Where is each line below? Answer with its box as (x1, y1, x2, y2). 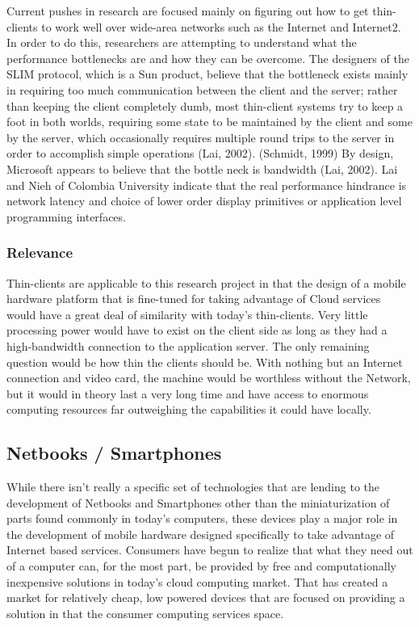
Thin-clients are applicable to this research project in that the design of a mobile (6, 274, 406, 291)
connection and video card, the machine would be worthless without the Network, (6, 369, 411, 386)
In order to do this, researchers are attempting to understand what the (6, 34, 357, 51)
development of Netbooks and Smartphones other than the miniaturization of (6, 494, 390, 511)
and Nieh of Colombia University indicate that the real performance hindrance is (6, 176, 407, 193)
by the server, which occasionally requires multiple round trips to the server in (6, 128, 395, 145)
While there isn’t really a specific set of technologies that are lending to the (6, 478, 380, 495)
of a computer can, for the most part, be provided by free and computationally (6, 558, 396, 574)
